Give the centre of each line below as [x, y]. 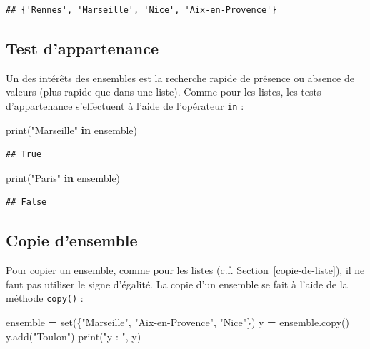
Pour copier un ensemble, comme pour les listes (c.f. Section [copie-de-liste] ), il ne [185, 270]
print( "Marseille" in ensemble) [71, 130]
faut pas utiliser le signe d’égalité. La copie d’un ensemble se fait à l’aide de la [177, 284]
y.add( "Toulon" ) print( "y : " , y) [74, 336]
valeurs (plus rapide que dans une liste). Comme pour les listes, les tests [164, 92]
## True [24, 155]
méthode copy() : [45, 298]
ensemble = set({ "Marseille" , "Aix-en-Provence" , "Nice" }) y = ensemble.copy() [177, 322]
